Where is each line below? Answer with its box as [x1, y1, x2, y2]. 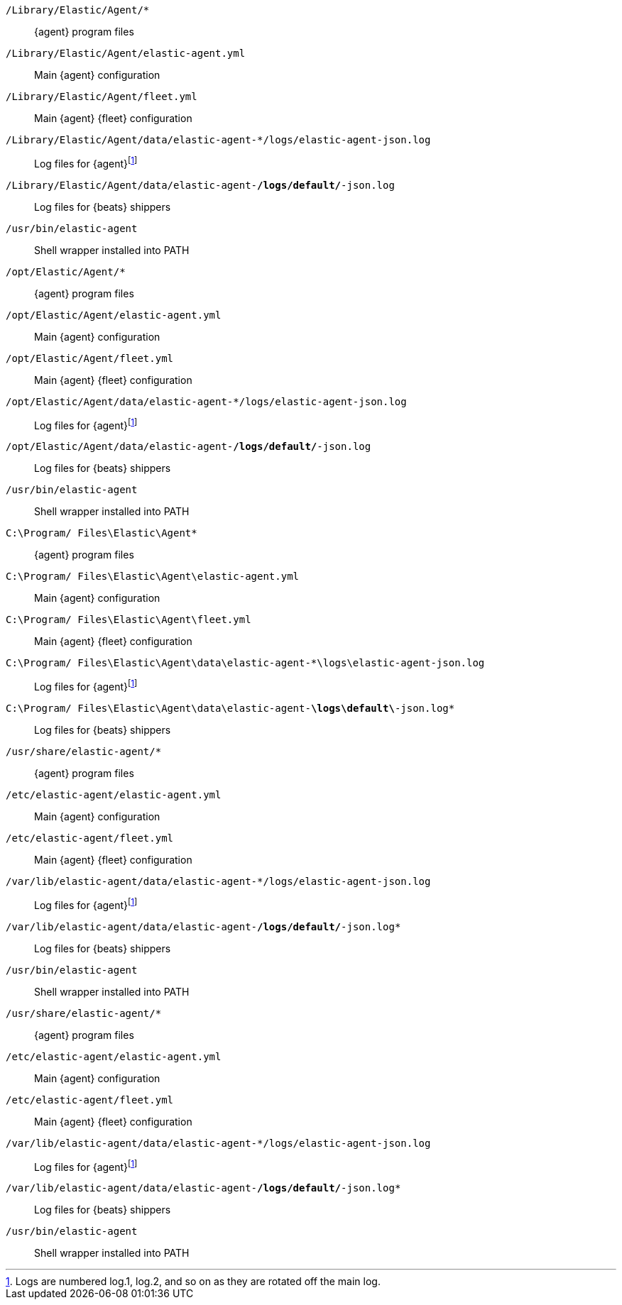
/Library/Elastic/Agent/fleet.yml [6, 91, 197, 102]
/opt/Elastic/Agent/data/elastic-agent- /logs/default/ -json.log [6, 441, 371, 453]
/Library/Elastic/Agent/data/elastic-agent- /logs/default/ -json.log [6, 179, 395, 191]
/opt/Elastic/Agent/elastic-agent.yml [6, 309, 222, 321]
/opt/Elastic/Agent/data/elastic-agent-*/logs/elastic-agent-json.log [6, 395, 407, 407]
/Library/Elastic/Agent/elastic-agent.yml [6, 48, 246, 59]
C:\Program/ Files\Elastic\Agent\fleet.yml [6, 614, 251, 626]
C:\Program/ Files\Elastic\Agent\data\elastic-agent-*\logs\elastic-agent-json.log [6, 657, 485, 669]
